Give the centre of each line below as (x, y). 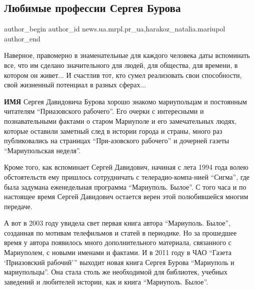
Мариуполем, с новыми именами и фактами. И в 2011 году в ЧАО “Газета (118, 252)
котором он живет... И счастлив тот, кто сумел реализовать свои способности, (123, 75)
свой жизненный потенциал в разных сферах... (75, 85)
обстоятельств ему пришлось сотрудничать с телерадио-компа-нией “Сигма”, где (127, 176)
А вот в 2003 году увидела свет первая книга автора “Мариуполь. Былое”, (117, 223)
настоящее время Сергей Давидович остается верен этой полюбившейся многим (126, 196)
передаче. (18, 206)
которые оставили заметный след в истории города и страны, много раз (113, 131)
